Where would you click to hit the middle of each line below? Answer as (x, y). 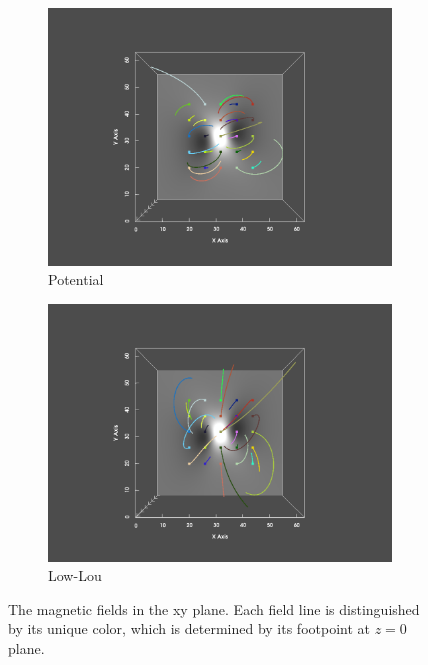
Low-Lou (75, 575)
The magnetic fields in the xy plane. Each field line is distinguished (214, 608)
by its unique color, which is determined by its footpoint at (189, 628)
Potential (76, 279)
